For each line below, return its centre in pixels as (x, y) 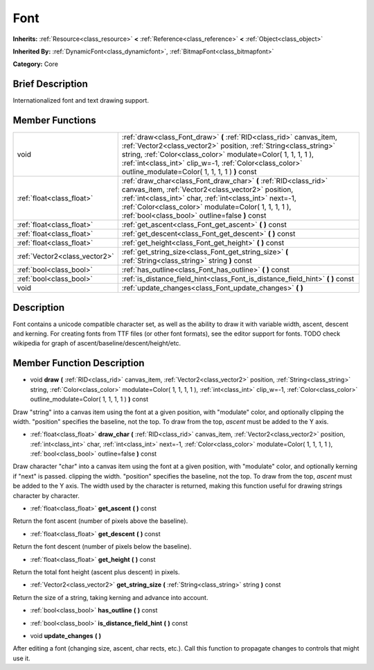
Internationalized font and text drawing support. (81, 101)
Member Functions (54, 120)
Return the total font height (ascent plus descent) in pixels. (96, 572)
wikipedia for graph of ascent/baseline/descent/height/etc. (97, 343)
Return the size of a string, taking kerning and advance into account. (110, 597)
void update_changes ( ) (66, 635)
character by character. (46, 495)
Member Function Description (79, 363)
